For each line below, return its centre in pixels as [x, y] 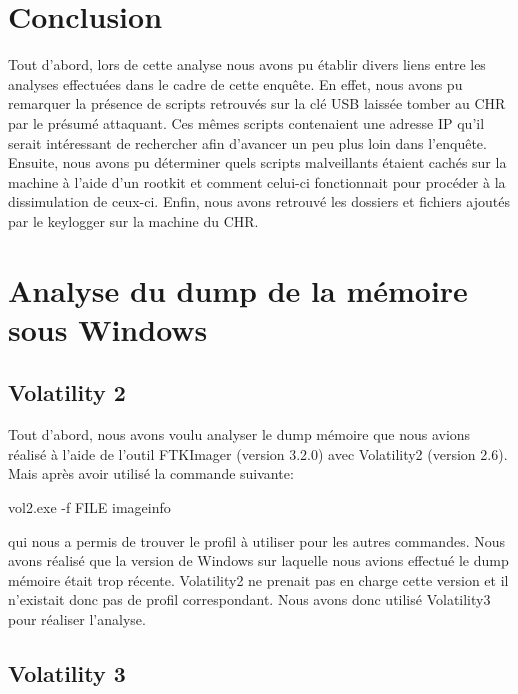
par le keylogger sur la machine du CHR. [133, 220]
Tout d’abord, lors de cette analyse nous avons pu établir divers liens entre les [247, 64]
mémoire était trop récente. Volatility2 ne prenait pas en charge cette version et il [258, 579]
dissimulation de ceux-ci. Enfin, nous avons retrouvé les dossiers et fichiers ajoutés [259, 201]
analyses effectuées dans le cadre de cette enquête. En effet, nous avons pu [235, 83]
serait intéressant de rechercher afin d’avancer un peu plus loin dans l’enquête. [247, 142]
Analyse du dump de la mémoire [238, 289]
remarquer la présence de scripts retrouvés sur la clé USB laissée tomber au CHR [257, 103]
